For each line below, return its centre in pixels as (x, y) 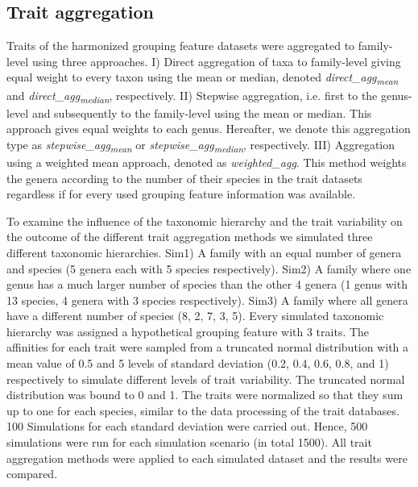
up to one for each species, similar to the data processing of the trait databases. (203, 410)
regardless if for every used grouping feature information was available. (181, 194)
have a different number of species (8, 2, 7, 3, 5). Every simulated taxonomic (195, 316)
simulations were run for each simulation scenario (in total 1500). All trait (189, 442)
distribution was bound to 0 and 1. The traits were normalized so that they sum (205, 395)
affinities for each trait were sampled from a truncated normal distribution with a (208, 347)
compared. (32, 474)
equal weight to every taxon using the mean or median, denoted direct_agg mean (203, 78)
